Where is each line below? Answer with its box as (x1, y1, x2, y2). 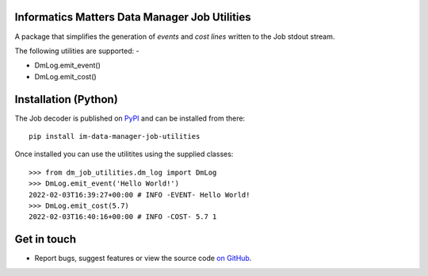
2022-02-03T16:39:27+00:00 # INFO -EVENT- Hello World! (29, 190, 250, 199)
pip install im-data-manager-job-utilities (29, 132, 201, 140)
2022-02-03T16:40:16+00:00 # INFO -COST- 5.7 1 (29, 213, 217, 221)
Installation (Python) (14, 92, 118, 106)
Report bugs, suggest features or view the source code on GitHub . (34, 254, 252, 263)
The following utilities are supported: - (14, 46, 139, 56)
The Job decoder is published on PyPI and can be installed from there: (14, 113, 246, 123)
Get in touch (14, 232, 77, 246)
